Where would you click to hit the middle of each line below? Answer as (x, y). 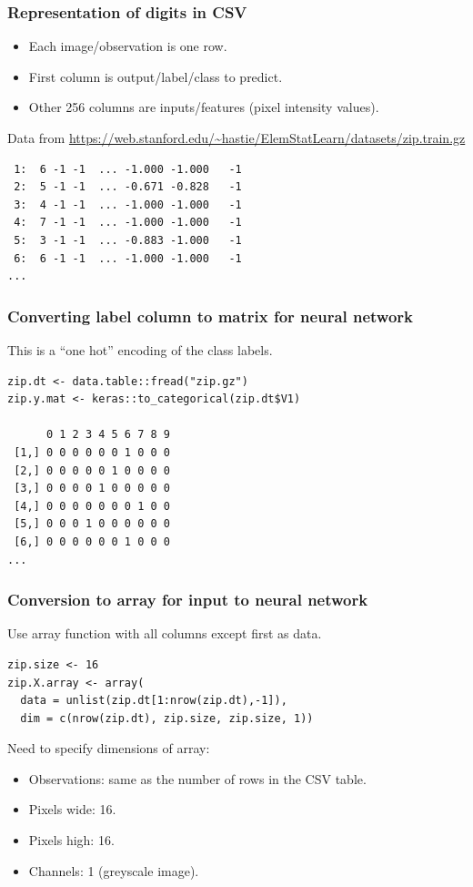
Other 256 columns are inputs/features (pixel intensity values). (204, 107)
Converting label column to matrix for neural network (211, 316)
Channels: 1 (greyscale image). (114, 870)
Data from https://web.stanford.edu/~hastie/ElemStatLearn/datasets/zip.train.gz (236, 138)
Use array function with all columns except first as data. (165, 633)
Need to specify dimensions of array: (109, 748)
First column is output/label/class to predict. (156, 76)
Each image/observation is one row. (128, 46)
